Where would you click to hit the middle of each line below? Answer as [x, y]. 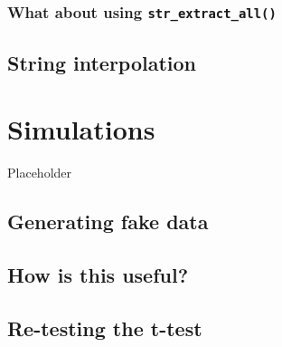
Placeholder [40, 173]
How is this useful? [98, 275]
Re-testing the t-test [105, 328]
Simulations [81, 129]
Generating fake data [108, 222]
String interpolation [102, 62]
